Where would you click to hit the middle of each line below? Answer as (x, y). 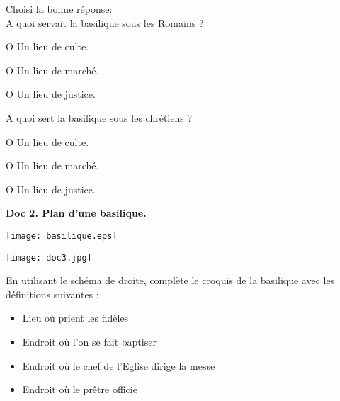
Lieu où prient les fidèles (75, 318)
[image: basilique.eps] (62, 236)
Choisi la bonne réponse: (59, 9)
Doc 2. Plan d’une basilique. (76, 213)
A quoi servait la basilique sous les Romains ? (105, 22)
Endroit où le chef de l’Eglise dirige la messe (119, 365)
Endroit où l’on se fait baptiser (89, 342)
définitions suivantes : (52, 294)
